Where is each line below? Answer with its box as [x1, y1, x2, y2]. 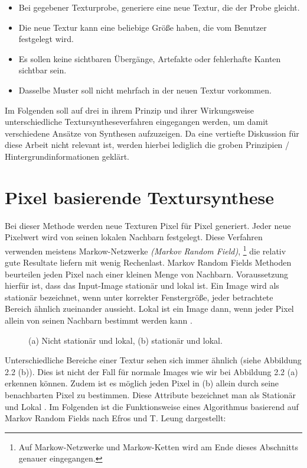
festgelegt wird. [18, 33, 74, 45]
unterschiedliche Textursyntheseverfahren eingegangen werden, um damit [5, 115, 269, 128]
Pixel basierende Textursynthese [5, 185, 275, 209]
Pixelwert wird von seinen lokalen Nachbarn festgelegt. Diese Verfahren [5, 231, 263, 243]
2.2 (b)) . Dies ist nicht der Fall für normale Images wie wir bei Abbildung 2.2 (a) [5, 365, 298, 377]
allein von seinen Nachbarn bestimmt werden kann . [5, 314, 192, 327]
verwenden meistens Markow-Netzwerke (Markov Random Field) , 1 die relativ [5, 243, 286, 257]
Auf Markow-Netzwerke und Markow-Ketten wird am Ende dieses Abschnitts [18, 440, 298, 453]
